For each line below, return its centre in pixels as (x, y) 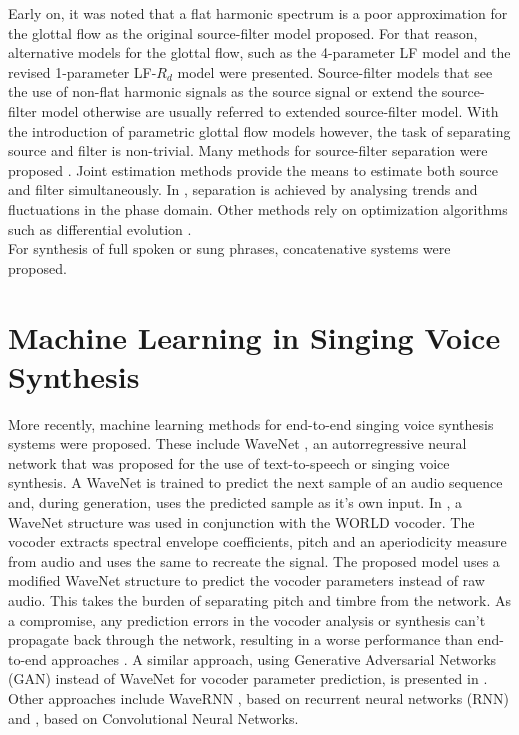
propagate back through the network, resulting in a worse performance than (240, 639)
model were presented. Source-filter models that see (335, 71)
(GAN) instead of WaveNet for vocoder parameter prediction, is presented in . (248, 678)
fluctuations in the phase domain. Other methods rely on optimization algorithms (258, 208)
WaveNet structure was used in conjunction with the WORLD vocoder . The (241, 521)
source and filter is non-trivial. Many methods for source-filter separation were (248, 150)
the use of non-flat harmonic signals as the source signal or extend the (223, 91)
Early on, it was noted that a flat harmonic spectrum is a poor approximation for (258, 13)
